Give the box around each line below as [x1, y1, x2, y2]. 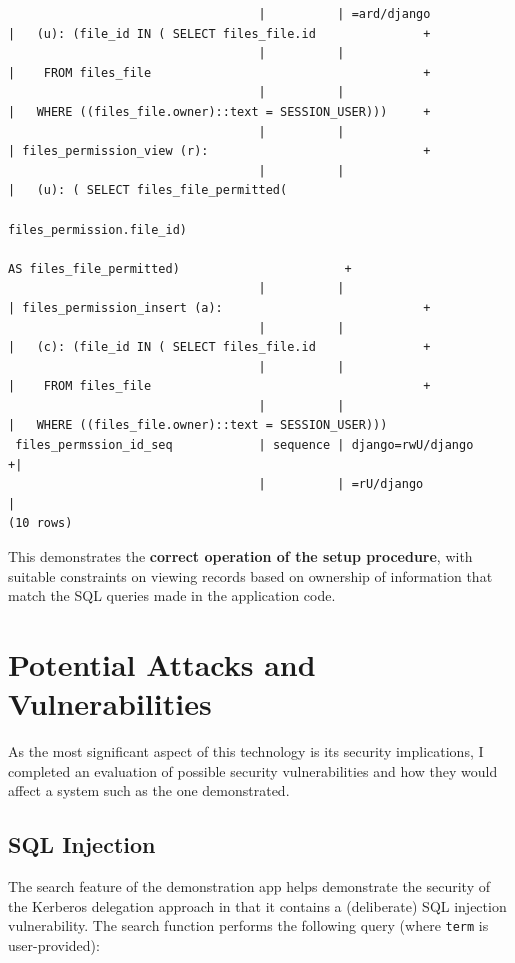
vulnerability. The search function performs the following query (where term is [8, 915, 489, 936]
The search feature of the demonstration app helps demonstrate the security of [8, 876, 491, 897]
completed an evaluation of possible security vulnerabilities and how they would [8, 760, 498, 781]
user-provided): [8, 934, 100, 955]
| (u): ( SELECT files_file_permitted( [8, 183, 288, 198]
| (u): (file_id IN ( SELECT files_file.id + [8, 26, 431, 41]
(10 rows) [8, 516, 73, 531]
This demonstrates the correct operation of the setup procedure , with [8, 546, 473, 567]
